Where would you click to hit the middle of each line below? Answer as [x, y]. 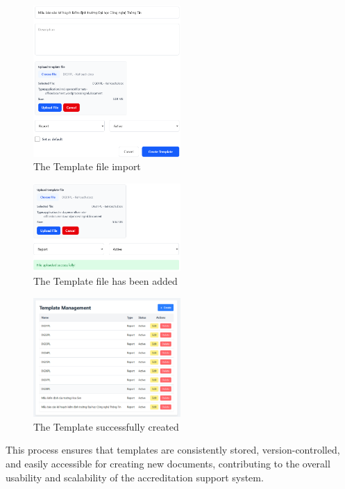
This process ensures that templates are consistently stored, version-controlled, [173, 450]
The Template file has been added [106, 281]
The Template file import [87, 166]
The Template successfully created [106, 426]
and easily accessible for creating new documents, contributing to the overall [168, 463]
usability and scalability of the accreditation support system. [135, 477]
